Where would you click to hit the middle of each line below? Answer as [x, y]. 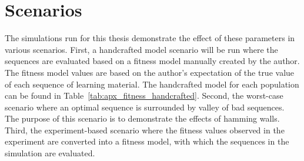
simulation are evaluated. [50, 153]
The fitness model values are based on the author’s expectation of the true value [150, 72]
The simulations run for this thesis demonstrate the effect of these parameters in [150, 38]
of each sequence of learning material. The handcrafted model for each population [152, 84]
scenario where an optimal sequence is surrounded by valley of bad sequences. [145, 107]
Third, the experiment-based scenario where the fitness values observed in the [145, 130]
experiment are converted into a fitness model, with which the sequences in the [147, 141]
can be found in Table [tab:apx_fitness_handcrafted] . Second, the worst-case [144, 95]
